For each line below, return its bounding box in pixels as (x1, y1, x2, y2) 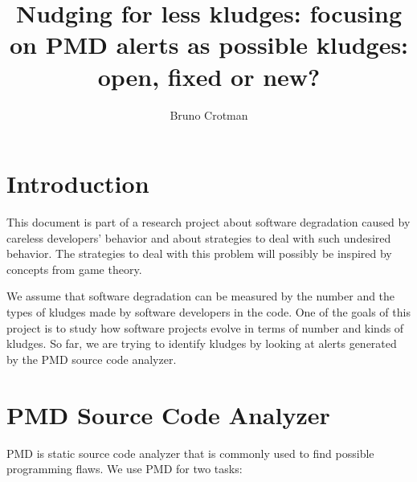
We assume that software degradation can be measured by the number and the (6, 288, 395, 304)
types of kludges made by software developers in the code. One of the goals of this (6, 304, 411, 320)
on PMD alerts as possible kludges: (9, 28, 409, 61)
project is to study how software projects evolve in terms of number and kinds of (6, 319, 404, 336)
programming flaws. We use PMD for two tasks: (6, 460, 243, 477)
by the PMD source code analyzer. (6, 350, 177, 367)
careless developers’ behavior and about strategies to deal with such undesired (6, 229, 391, 246)
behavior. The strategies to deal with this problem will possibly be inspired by (6, 245, 392, 262)
